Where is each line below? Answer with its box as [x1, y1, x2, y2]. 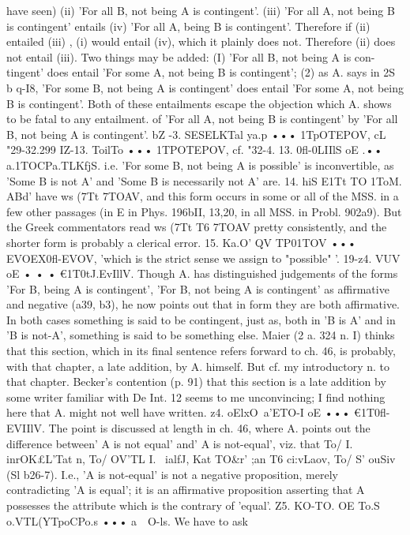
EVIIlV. [6, 420, 45, 436]
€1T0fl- [354, 404, 390, 421]
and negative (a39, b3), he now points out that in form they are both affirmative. [6, 296, 400, 312]
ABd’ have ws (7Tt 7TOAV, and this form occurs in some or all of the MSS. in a [6, 188, 399, 204]
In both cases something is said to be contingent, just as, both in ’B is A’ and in [6, 311, 396, 327]
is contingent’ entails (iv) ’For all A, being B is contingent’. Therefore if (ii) [6, 17, 371, 34]
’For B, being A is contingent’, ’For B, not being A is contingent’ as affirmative [6, 280, 389, 297]
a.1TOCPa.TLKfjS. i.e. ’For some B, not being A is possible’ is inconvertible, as [6, 156, 394, 173]
